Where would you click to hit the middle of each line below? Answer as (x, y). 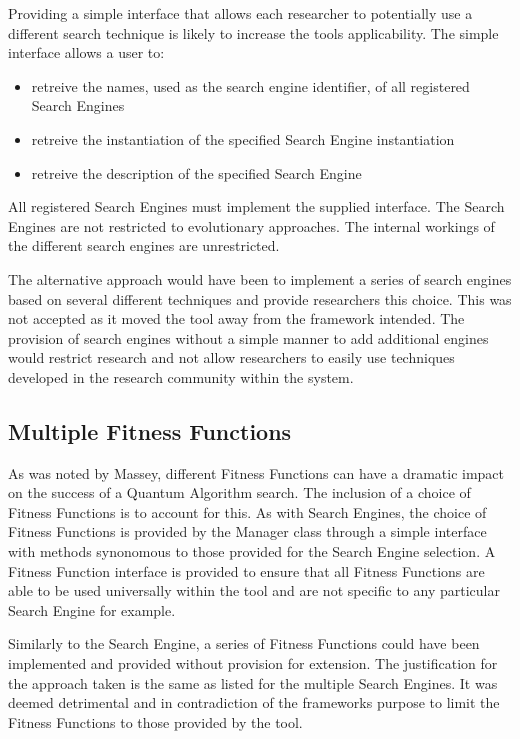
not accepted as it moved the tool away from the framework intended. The (236, 318)
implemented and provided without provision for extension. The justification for (253, 663)
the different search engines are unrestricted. (144, 245)
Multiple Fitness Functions (150, 430)
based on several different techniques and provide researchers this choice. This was (260, 298)
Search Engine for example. (92, 609)
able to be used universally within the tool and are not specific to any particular (254, 590)
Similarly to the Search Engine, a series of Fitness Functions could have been (244, 643)
